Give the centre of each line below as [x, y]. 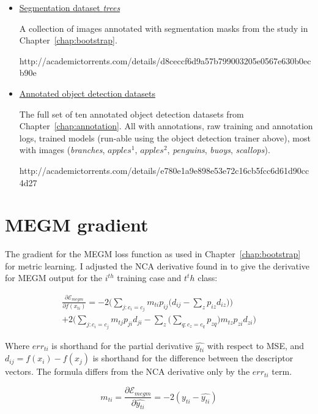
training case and [149, 278]
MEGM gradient [77, 224]
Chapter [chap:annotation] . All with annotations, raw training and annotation [166, 126]
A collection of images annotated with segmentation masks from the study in [164, 28]
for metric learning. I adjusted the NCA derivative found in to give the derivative [157, 265]
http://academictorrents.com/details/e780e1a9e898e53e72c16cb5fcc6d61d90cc [164, 170]
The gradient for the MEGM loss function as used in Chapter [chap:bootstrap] [153, 254]
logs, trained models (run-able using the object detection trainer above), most [165, 137]
